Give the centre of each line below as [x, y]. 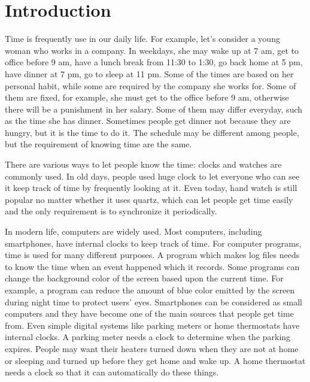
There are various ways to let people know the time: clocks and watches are [143, 164]
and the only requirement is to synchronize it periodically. [111, 211]
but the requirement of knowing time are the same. [98, 144]
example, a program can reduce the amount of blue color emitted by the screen [150, 290]
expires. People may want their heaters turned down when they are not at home [152, 348]
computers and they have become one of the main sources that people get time [149, 313]
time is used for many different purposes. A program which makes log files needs [152, 255]
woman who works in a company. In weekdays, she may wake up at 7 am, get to [152, 50]
